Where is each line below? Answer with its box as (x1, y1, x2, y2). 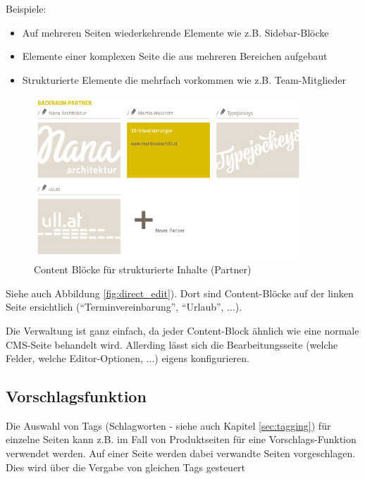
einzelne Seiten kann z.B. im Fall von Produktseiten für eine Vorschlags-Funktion (6, 432, 357, 447)
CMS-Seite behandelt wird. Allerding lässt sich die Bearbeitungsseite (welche (6, 337, 338, 352)
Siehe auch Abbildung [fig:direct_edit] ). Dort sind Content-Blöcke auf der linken (6, 285, 354, 300)
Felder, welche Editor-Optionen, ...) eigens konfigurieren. (6, 351, 249, 366)
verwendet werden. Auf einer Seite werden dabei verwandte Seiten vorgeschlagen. (6, 446, 356, 461)
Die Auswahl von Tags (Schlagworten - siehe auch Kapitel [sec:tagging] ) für (6, 418, 331, 433)
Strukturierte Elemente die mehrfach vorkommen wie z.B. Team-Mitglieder (22, 72, 346, 87)
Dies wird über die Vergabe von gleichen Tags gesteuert (6, 459, 246, 474)
